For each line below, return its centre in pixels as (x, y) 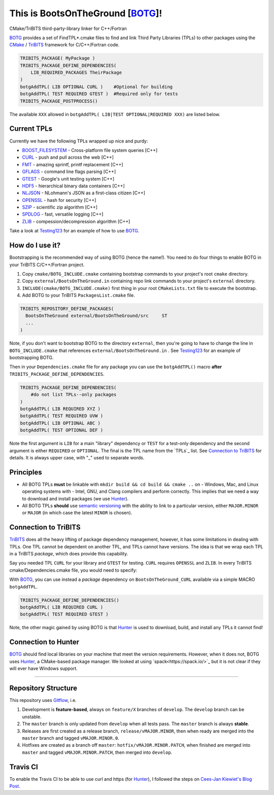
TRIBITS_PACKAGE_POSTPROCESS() (59, 101)
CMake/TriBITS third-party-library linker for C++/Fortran (68, 28)
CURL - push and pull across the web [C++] (68, 157)
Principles (26, 472)
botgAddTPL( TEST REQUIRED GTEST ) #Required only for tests (99, 94)
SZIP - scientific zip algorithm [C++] (60, 207)
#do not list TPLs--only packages (74, 395)
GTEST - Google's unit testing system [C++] (68, 179)
